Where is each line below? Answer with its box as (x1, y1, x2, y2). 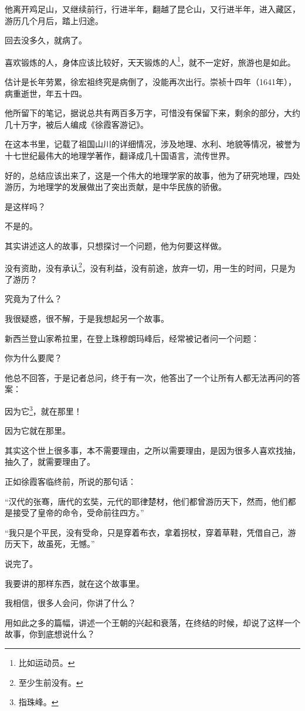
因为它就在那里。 (5, 424, 70, 437)
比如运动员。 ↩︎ (18, 656, 75, 668)
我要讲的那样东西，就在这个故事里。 (5, 577, 144, 589)
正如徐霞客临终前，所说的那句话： (5, 475, 136, 487)
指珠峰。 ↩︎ (18, 696, 59, 708)
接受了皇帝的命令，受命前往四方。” (12, 506, 144, 519)
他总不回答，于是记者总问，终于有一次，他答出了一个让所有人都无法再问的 (5, 371, 292, 383)
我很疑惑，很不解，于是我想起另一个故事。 (5, 312, 169, 324)
